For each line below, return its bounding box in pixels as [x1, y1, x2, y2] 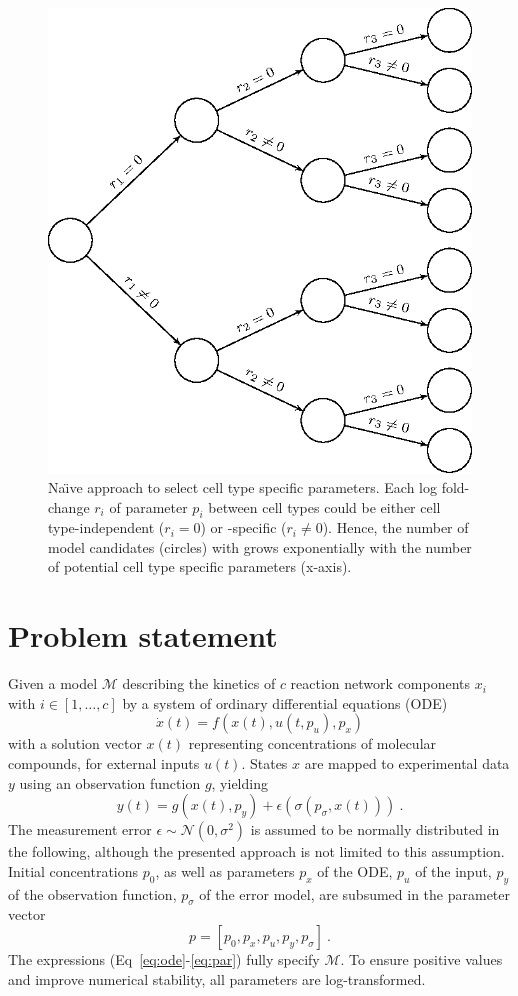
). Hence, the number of [322, 517, 469, 538]
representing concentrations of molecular [188, 733, 437, 754]
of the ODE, [317, 860, 393, 881]
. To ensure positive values [340, 948, 503, 969]
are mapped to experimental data [304, 752, 510, 773]
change [48, 496, 90, 517]
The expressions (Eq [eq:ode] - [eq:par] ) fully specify [8, 948, 320, 969]
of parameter [109, 496, 188, 517]
